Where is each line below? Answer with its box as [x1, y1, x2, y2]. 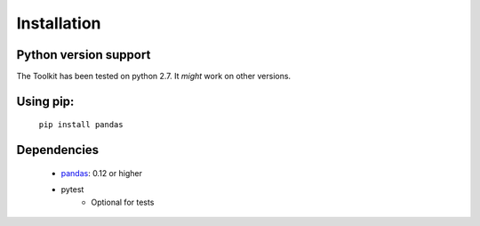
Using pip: [16, 93, 75, 109]
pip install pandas [38, 120, 124, 130]
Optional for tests [91, 197, 155, 207]
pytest [60, 184, 84, 195]
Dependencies [16, 142, 100, 157]
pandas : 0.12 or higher [60, 167, 142, 178]
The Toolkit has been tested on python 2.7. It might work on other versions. [16, 71, 292, 82]
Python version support [16, 47, 151, 62]
